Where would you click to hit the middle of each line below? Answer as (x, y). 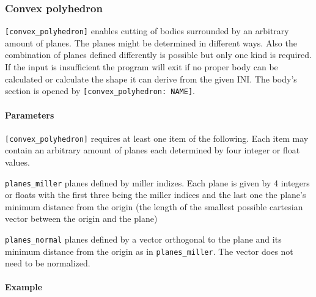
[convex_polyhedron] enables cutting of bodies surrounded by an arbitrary (147, 31)
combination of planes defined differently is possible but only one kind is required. (158, 55)
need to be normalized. (48, 263)
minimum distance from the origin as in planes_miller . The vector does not (149, 251)
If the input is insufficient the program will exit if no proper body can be (141, 67)
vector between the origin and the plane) (81, 218)
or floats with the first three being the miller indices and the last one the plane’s (156, 195)
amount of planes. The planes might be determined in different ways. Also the (151, 42)
